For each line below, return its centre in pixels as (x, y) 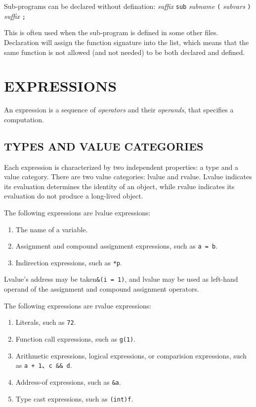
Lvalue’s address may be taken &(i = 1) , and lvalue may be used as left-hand (121, 279)
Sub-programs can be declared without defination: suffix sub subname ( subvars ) (128, 6)
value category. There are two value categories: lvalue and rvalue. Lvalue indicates (128, 177)
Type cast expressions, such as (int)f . (74, 398)
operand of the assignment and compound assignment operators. (102, 289)
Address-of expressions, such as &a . (68, 382)
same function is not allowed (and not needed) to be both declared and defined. (125, 52)
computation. (24, 119)
